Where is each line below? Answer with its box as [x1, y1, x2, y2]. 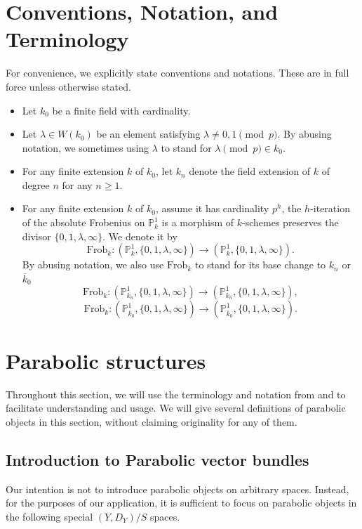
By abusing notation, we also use [22, 257, 164, 272]
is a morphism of [161, 215, 234, 230]
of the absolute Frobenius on [22, 215, 145, 230]
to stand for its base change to [194, 257, 326, 272]
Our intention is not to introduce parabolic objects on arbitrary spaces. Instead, [6, 481, 349, 496]
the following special [6, 509, 93, 523]
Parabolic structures [6, 346, 206, 374]
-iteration [310, 201, 350, 216]
